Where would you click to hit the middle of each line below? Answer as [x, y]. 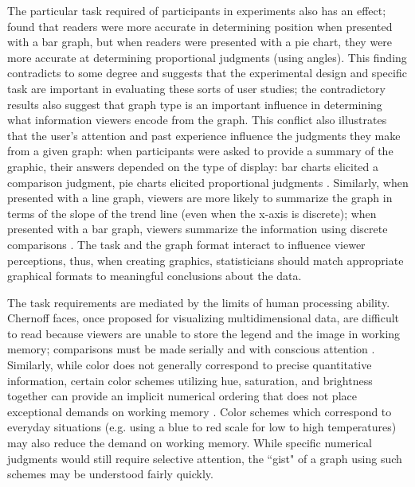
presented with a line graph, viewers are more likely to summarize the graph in [200, 198]
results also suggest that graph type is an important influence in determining [195, 104]
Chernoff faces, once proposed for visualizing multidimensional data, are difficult [204, 318]
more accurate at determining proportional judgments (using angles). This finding [207, 57]
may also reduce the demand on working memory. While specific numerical [190, 443]
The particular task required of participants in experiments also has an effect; [197, 10]
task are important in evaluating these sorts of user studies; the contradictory [196, 88]
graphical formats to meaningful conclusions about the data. [155, 276]
